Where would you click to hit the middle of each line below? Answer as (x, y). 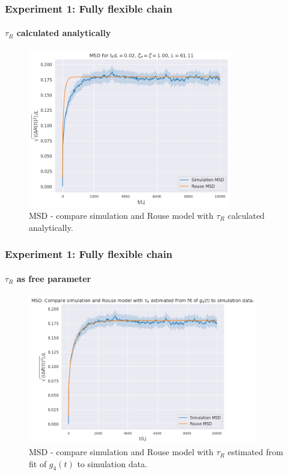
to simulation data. (112, 463)
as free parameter (54, 278)
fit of (38, 463)
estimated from (255, 452)
